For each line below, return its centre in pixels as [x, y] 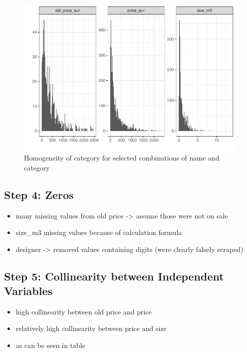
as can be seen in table [50, 345]
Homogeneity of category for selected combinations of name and [122, 158]
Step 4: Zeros [39, 194]
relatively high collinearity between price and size [91, 328]
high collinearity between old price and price [84, 311]
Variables [28, 291]
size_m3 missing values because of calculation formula [99, 232]
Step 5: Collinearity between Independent [114, 276]
